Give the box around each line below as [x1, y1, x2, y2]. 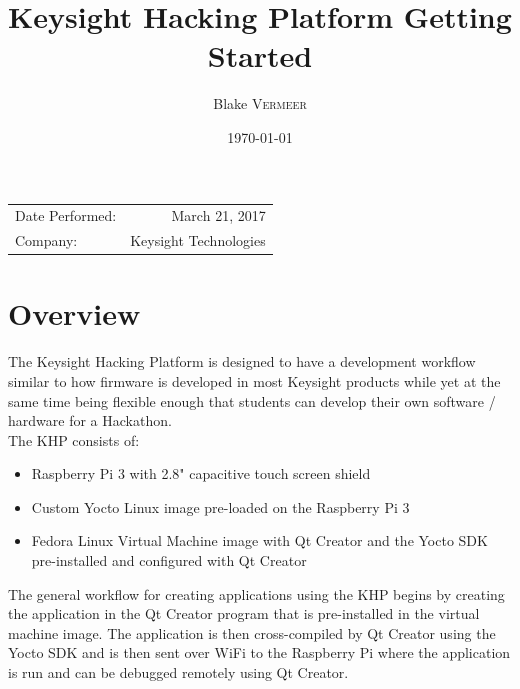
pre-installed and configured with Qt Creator [31, 550, 307, 571]
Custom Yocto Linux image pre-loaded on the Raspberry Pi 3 [31, 496, 410, 517]
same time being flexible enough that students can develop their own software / [8, 390, 496, 411]
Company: [15, 230, 78, 251]
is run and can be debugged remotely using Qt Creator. [8, 662, 349, 683]
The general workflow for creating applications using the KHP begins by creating [8, 583, 505, 604]
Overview [8, 293, 141, 334]
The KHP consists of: [8, 429, 140, 450]
